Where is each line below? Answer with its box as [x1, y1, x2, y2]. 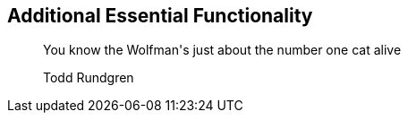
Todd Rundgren [43, 70, 134, 86]
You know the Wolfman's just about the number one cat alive [43, 42, 402, 58]
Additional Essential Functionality [7, 4, 313, 27]
